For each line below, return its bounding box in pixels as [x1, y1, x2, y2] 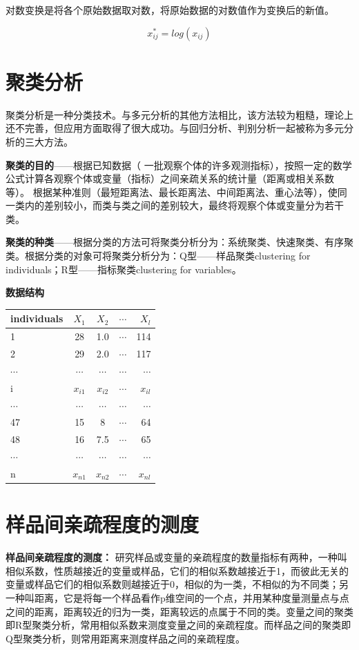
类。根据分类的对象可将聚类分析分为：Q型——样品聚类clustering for [6, 248, 311, 263]
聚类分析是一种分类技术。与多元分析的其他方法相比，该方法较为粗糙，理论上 [6, 107, 353, 121]
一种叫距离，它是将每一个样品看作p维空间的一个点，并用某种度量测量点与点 [6, 590, 349, 604]
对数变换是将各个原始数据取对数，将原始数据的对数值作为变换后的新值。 [6, 3, 334, 17]
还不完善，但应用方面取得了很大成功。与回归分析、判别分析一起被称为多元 [6, 121, 344, 135]
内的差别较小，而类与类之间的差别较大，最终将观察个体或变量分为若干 [24, 198, 344, 213]
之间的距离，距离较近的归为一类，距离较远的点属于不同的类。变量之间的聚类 [6, 604, 353, 618]
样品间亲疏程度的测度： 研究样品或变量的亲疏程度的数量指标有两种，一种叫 [6, 550, 347, 564]
